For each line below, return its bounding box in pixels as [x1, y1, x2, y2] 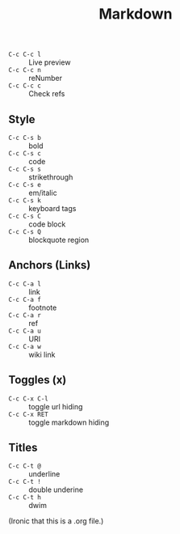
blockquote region [28, 235, 90, 244]
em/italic [28, 188, 58, 197]
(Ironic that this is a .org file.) [8, 516, 104, 526]
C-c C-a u [8, 327, 42, 335]
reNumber [28, 74, 63, 83]
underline [28, 469, 61, 479]
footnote [28, 303, 57, 312]
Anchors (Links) [8, 258, 91, 272]
